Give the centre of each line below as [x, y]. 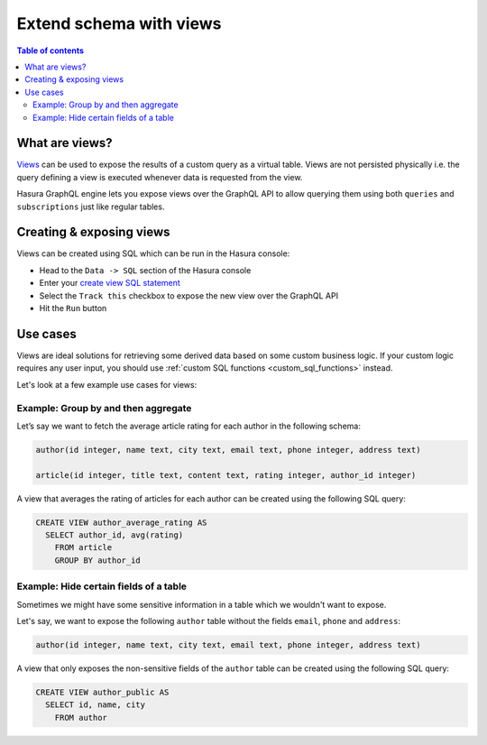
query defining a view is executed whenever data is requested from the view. [160, 177]
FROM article [83, 547]
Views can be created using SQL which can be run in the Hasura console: [153, 253]
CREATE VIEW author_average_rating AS [121, 522]
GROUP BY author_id [98, 560]
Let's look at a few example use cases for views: [107, 384]
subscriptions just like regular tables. [91, 207]
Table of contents [51, 51]
